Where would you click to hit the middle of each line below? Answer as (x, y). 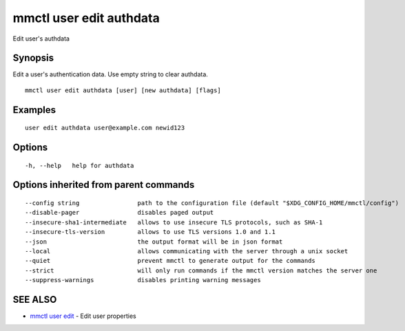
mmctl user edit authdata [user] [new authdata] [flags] (123, 90)
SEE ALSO (35, 300)
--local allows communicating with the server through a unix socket (187, 252)
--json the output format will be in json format (154, 242)
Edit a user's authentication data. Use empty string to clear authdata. (110, 74)
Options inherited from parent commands (104, 185)
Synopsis (33, 58)
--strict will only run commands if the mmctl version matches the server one (201, 270)
